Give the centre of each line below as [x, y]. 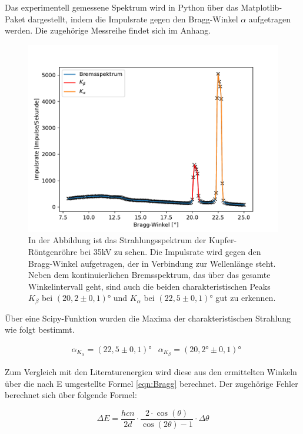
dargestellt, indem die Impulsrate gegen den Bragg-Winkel [133, 19]
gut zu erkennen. [246, 298]
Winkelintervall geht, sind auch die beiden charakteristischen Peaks [149, 286]
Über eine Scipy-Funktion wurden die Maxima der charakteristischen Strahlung [148, 318]
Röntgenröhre [53, 251]
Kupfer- [223, 240]
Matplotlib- [262, 7]
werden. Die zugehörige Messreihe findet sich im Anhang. [108, 30]
